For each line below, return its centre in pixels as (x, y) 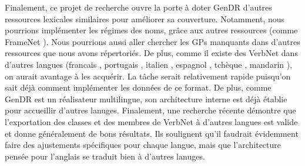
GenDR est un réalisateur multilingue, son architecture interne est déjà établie (146, 98)
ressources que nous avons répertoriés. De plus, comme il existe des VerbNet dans (151, 53)
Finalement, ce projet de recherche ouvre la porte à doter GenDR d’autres (138, 7)
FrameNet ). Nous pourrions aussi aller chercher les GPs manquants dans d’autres (152, 41)
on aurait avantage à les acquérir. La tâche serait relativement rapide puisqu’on (148, 76)
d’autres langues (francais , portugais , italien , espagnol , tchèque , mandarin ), (149, 64)
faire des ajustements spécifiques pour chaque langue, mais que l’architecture (143, 145)
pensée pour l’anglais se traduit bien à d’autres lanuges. (105, 156)
